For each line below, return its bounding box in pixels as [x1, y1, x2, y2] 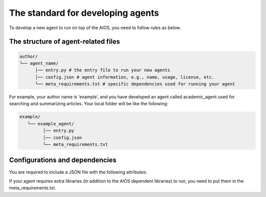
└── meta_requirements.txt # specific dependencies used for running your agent [35, 81, 235, 87]
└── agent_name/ [19, 60, 59, 66]
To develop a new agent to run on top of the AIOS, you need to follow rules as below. [9, 25, 181, 31]
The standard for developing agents [9, 7, 160, 18]
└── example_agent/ [27, 121, 74, 126]
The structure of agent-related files [9, 38, 120, 46]
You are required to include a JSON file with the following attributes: [9, 169, 147, 175]
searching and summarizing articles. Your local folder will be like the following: [9, 101, 168, 107]
